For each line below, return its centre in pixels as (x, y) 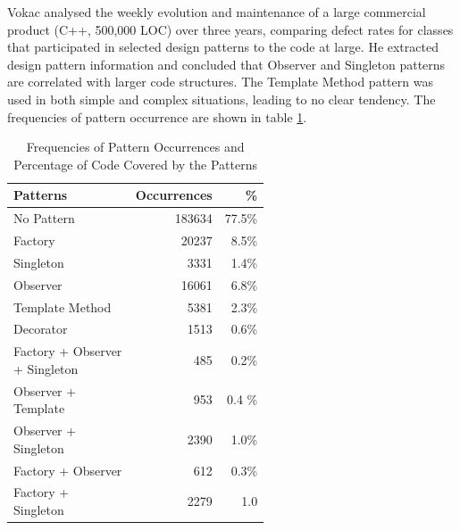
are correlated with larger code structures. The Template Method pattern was (220, 82)
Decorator (41, 329)
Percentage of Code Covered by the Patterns (136, 164)
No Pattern (44, 218)
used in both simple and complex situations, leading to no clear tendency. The (222, 99)
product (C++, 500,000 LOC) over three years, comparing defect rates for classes (230, 29)
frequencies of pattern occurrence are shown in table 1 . (157, 116)
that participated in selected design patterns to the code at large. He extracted (223, 47)
